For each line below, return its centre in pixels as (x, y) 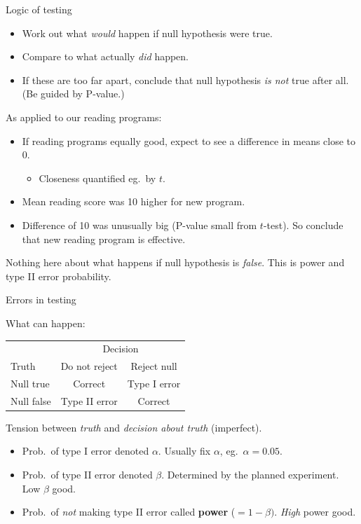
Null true (30, 383)
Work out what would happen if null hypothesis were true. (147, 33)
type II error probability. (59, 276)
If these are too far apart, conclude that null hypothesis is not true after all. (185, 80)
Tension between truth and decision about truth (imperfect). (134, 427)
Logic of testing (39, 9)
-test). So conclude (303, 225)
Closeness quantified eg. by (97, 178)
